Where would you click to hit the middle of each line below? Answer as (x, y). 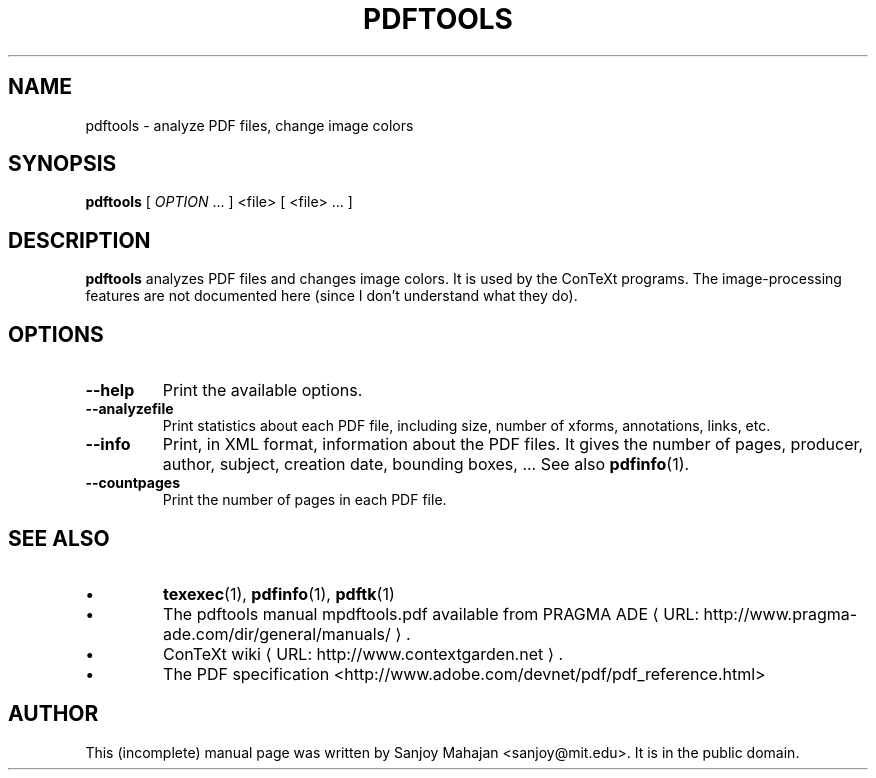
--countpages (132, 483)
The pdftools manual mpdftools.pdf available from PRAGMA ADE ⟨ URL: (431, 613)
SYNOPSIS (62, 164)
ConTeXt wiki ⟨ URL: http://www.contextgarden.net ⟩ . (363, 653)
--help (110, 390)
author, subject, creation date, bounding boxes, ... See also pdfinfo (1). (426, 464)
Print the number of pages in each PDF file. (304, 500)
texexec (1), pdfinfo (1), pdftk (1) (279, 593)
